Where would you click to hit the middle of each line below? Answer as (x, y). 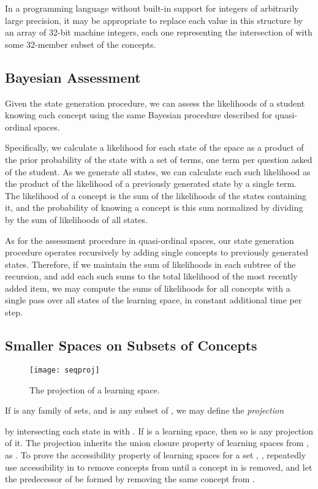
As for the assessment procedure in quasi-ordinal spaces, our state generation (150, 240)
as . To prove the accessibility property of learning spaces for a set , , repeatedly (156, 454)
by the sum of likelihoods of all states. (76, 219)
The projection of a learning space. (95, 389)
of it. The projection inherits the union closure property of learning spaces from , (157, 443)
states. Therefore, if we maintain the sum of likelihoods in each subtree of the (150, 264)
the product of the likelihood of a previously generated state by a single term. (151, 184)
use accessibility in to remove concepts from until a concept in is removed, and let (159, 467)
